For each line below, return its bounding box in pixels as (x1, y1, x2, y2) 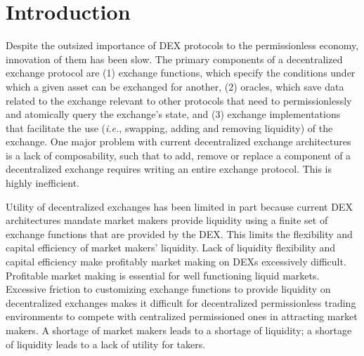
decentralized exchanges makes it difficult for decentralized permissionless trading (6, 295, 356, 310)
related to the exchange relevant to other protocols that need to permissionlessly (6, 93, 352, 107)
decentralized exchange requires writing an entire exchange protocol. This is (6, 161, 332, 176)
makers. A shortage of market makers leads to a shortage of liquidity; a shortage (6, 323, 352, 337)
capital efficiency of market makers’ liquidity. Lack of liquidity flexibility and (6, 240, 335, 255)
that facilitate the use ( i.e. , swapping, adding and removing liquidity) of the (6, 120, 333, 135)
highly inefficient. (6, 176, 80, 190)
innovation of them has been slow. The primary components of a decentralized (6, 51, 343, 66)
